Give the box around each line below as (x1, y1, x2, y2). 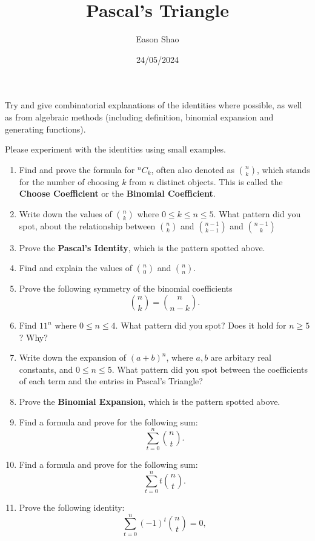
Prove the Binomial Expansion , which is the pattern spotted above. (19, 395, 280, 408)
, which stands (257, 163, 310, 175)
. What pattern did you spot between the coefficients (111, 362, 308, 375)
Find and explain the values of (19, 261, 132, 274)
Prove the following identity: (19, 501, 125, 514)
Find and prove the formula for (19, 163, 135, 175)
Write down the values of (19, 207, 112, 220)
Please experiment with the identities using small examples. (5, 143, 226, 156)
